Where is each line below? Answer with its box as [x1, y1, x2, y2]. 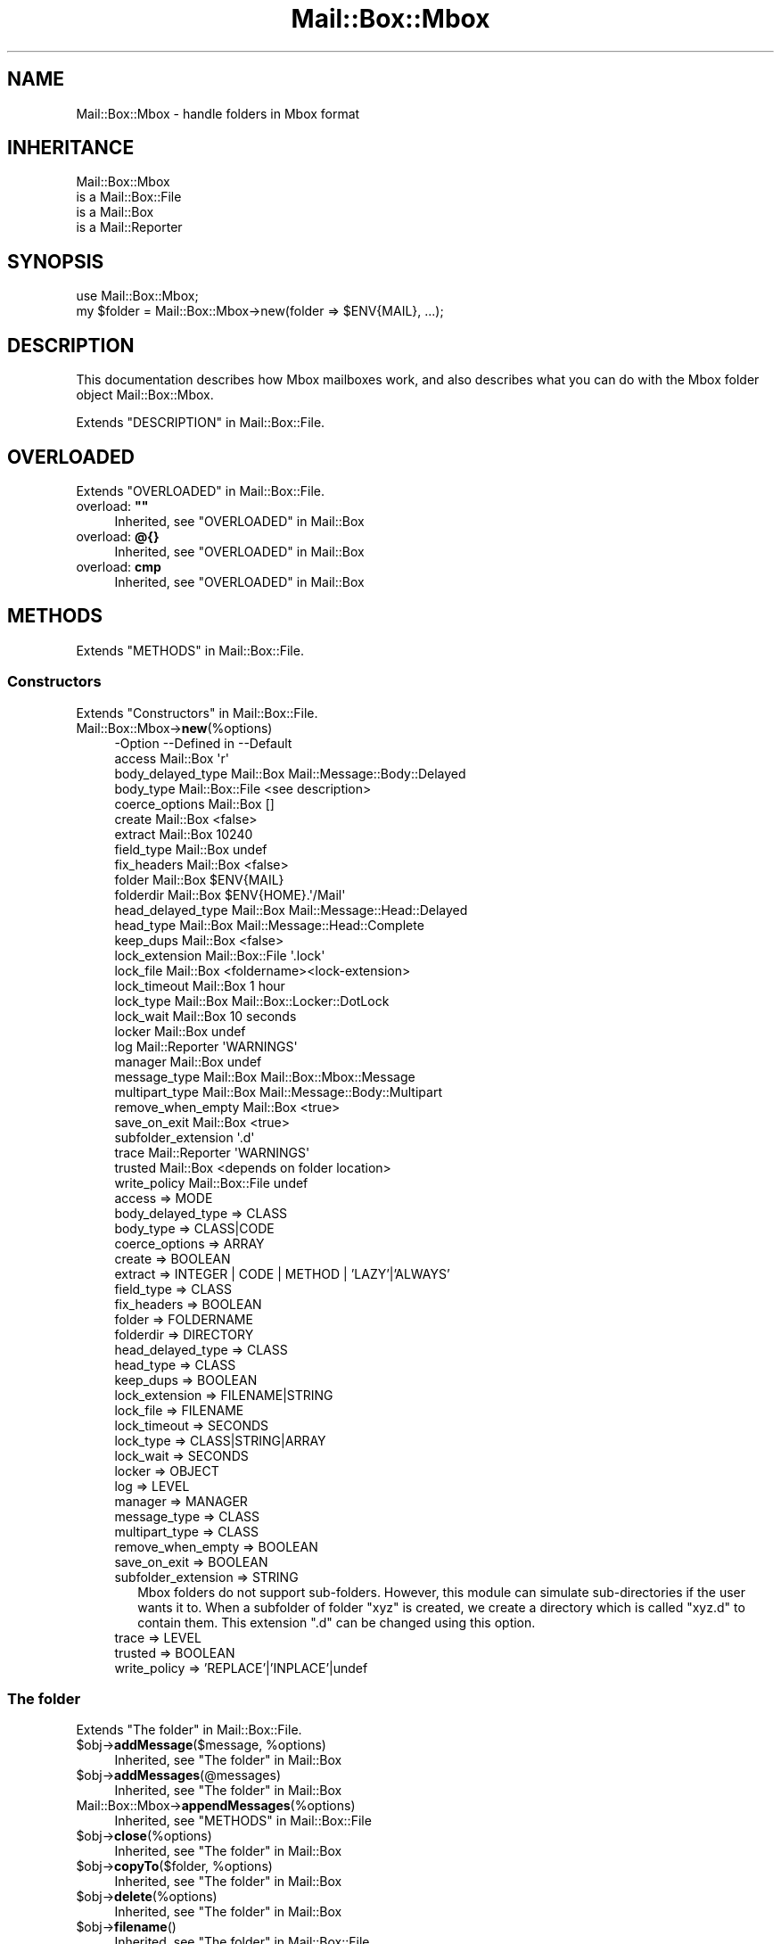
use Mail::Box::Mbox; [76, 288, 199, 304]
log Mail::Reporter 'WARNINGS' [114, 1038, 298, 1054]
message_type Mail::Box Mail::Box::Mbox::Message [114, 1068, 415, 1084]
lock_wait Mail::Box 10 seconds [114, 1008, 297, 1024]
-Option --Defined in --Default [114, 735, 292, 751]
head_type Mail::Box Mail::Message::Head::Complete [114, 917, 424, 933]
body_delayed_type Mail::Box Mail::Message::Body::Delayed [114, 765, 466, 781]
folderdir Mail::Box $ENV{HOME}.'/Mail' [114, 886, 346, 902]
